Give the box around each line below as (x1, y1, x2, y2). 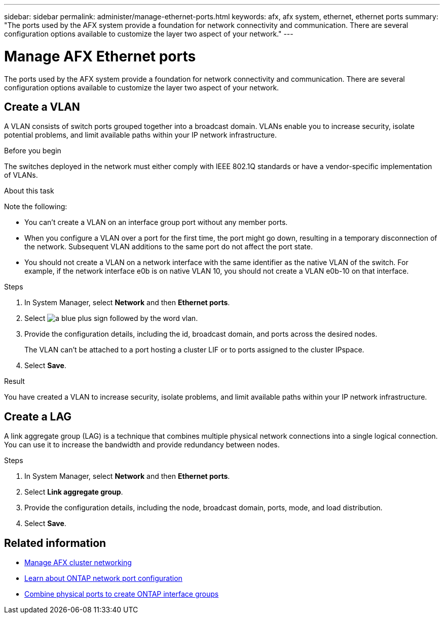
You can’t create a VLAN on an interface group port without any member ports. (24, 218, 288, 227)
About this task (4, 186, 54, 196)
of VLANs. (4, 171, 38, 180)
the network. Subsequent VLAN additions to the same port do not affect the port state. (24, 242, 313, 251)
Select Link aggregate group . (24, 487, 123, 497)
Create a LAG (4, 410, 72, 423)
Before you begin (4, 146, 61, 155)
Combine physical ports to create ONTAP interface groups (24, 590, 219, 599)
